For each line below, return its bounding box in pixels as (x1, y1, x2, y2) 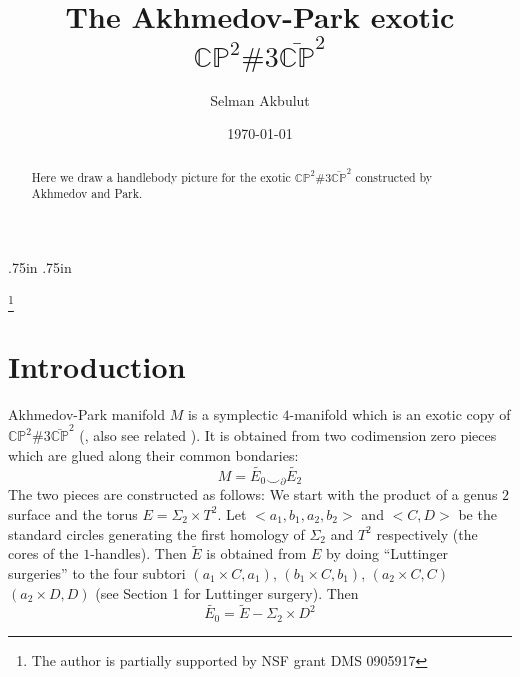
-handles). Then (90, 543, 187, 564)
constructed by (355, 168, 433, 185)
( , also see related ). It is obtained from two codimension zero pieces (79, 425, 497, 446)
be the (458, 503, 497, 524)
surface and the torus (8, 503, 138, 524)
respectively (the (376, 523, 478, 544)
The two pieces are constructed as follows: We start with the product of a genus (8, 484, 498, 505)
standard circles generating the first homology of (8, 523, 305, 544)
